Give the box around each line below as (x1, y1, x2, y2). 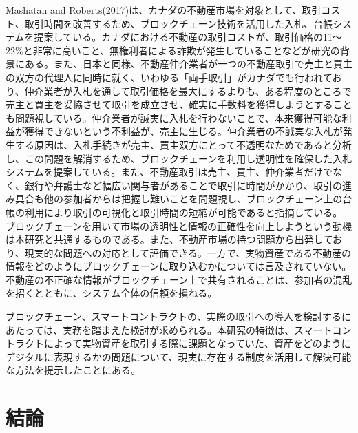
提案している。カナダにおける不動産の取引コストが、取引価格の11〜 (34, 30, 342, 44)
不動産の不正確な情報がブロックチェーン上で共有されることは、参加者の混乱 (6, 272, 352, 286)
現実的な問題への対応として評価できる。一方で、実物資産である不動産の (24, 245, 352, 260)
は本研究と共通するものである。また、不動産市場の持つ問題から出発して (6, 232, 333, 246)
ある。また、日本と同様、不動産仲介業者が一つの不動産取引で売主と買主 (24, 56, 352, 71)
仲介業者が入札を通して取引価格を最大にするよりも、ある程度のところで (24, 83, 352, 98)
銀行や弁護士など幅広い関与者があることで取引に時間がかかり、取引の (24, 178, 343, 192)
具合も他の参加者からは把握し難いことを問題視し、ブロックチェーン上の (14, 191, 343, 206)
